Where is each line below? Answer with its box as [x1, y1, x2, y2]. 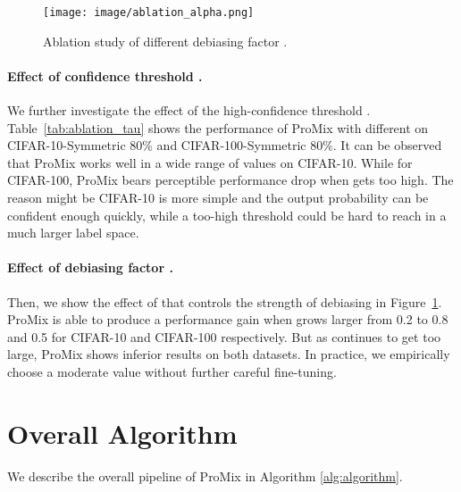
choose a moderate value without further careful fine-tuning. [7, 362, 337, 380]
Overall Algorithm [7, 414, 238, 451]
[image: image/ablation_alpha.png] [43, 6, 255, 19]
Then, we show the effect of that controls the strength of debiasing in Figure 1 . [7, 292, 442, 311]
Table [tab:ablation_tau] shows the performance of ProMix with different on [7, 118, 429, 137]
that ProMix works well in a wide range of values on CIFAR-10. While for [7, 153, 413, 171]
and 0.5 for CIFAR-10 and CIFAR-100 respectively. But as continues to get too [7, 327, 441, 346]
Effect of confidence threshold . [7, 66, 203, 85]
